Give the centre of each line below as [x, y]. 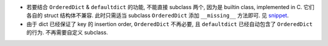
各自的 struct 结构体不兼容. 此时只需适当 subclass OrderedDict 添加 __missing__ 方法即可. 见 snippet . [158, 16]
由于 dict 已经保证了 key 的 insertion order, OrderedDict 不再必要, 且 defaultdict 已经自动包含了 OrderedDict [169, 24]
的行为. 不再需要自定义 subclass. [67, 33]
